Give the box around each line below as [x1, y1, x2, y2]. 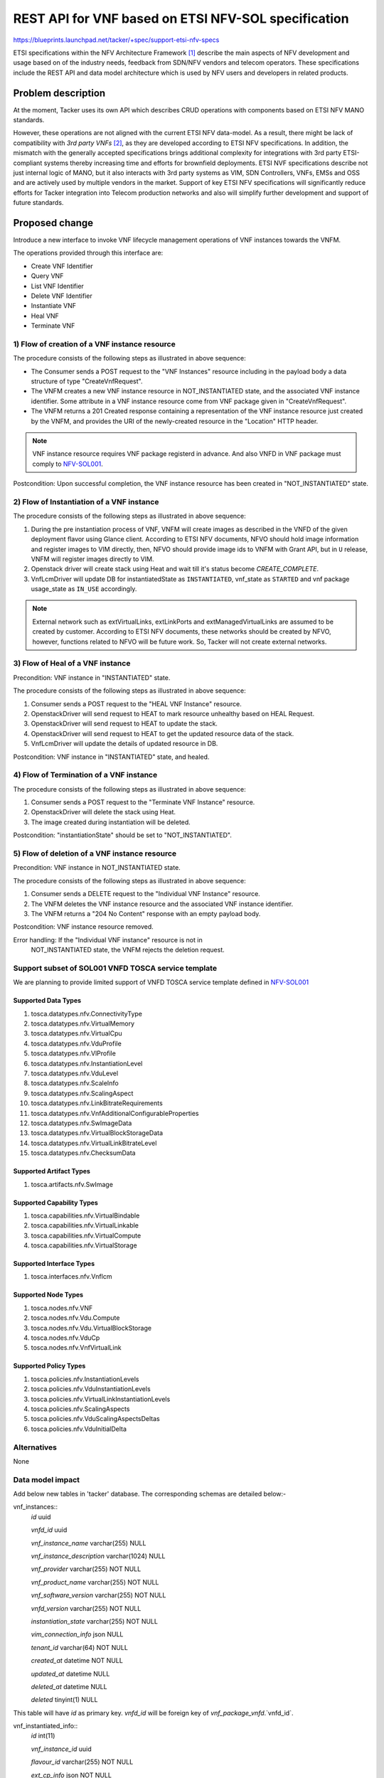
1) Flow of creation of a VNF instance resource [13, 339, 176, 348]
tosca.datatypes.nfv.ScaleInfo [31, 1079, 119, 1087]
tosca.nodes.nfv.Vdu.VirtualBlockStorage [31, 1324, 152, 1332]
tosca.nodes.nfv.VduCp [31, 1333, 100, 1342]
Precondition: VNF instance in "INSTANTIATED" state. [13, 673, 171, 682]
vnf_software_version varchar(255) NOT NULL [31, 1591, 166, 1599]
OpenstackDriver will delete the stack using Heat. [31, 808, 176, 816]
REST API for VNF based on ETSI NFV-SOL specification [13, 11, 349, 26]
